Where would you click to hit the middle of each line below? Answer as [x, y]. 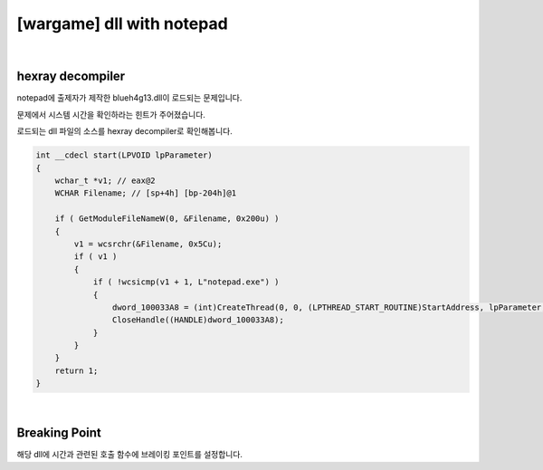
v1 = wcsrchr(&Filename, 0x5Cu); [148, 244]
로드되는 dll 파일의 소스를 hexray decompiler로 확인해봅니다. [124, 131]
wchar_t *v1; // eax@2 [105, 181]
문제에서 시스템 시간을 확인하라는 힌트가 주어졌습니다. [111, 114]
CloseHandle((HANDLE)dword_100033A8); [198, 320]
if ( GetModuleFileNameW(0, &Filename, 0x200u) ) [167, 219]
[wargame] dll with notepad [122, 24]
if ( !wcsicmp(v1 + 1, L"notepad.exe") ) [186, 282]
